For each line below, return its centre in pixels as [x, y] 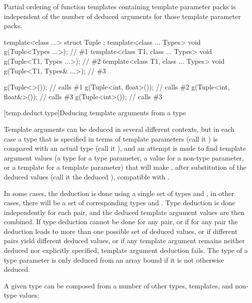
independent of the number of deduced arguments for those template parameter [122, 16]
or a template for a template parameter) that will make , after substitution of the [125, 167]
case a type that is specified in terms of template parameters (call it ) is [111, 138]
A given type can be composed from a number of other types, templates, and [118, 285]
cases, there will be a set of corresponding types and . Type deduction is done [120, 203]
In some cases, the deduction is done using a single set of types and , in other [119, 193]
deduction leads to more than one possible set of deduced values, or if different [121, 231]
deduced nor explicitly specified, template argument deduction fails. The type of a [126, 250]
